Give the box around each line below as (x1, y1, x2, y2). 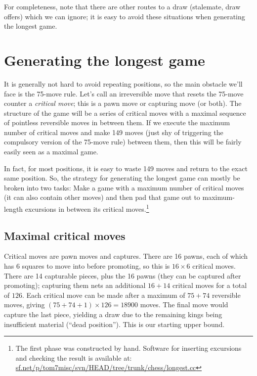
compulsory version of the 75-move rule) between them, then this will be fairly (4, 137, 242, 147)
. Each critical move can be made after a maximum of (22, 289, 185, 300)
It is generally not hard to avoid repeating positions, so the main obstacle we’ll (4, 78, 243, 89)
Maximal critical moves (4, 228, 126, 243)
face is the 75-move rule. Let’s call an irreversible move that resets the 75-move (4, 88, 244, 98)
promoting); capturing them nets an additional (4, 280, 146, 290)
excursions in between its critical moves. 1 (25, 202, 149, 214)
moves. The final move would (140, 299, 228, 310)
